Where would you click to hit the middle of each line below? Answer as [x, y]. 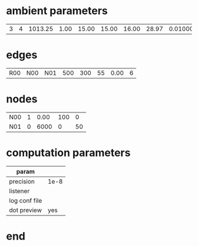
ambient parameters [57, 11]
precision [22, 181]
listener [19, 191]
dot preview [26, 210]
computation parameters [68, 153]
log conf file [26, 200]
